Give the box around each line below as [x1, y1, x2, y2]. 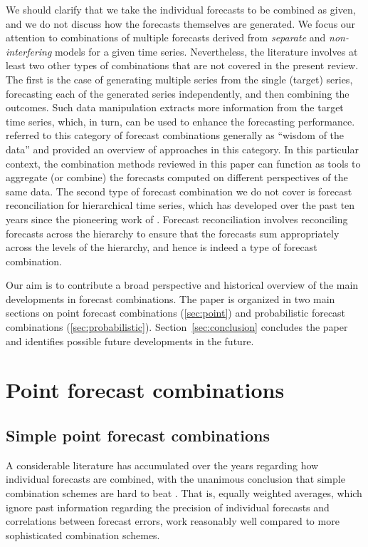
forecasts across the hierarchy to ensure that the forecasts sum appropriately [6, 225, 340, 240]
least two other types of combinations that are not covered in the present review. [6, 58, 359, 73]
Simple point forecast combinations [6, 424, 270, 446]
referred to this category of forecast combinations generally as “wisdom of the [6, 128, 345, 143]
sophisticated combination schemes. [6, 527, 160, 542]
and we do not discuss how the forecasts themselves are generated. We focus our [6, 16, 356, 31]
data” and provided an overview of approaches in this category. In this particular [6, 141, 359, 156]
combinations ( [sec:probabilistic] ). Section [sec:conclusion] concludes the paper [6, 319, 348, 334]
